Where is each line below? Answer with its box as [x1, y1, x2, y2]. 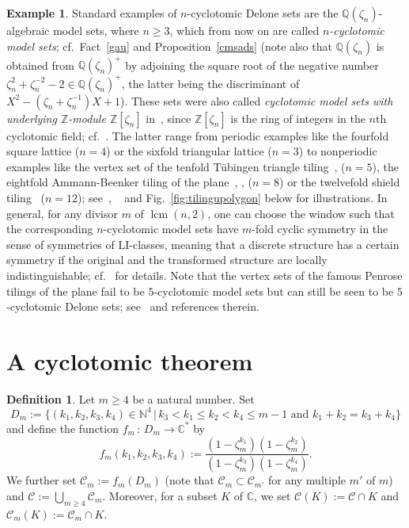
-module [68, 109, 106, 126]
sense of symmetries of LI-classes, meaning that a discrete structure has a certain [6, 235, 400, 252]
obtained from [6, 56, 75, 73]
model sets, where [53, 22, 139, 38]
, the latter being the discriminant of [121, 75, 300, 91]
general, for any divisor [6, 205, 118, 221]
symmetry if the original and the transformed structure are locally [6, 251, 328, 268]
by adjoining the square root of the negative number [125, 56, 379, 73]
